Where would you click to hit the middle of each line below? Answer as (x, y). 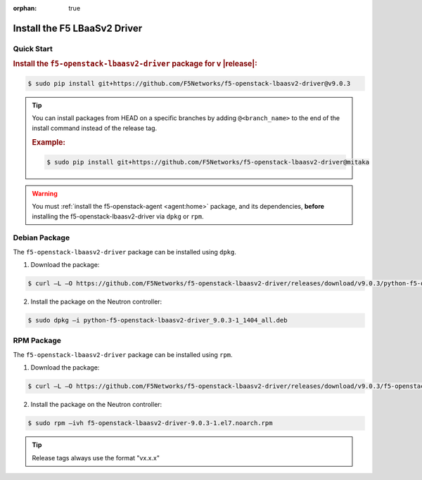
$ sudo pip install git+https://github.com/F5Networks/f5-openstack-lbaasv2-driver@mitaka (208, 162)
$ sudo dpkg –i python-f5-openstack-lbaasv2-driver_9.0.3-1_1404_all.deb (158, 320)
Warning (45, 193)
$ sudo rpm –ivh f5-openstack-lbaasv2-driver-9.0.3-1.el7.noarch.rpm (150, 423)
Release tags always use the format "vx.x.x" (96, 458)
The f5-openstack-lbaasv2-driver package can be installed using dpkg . (125, 252)
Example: (49, 143)
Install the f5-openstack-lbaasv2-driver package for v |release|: (135, 64)
